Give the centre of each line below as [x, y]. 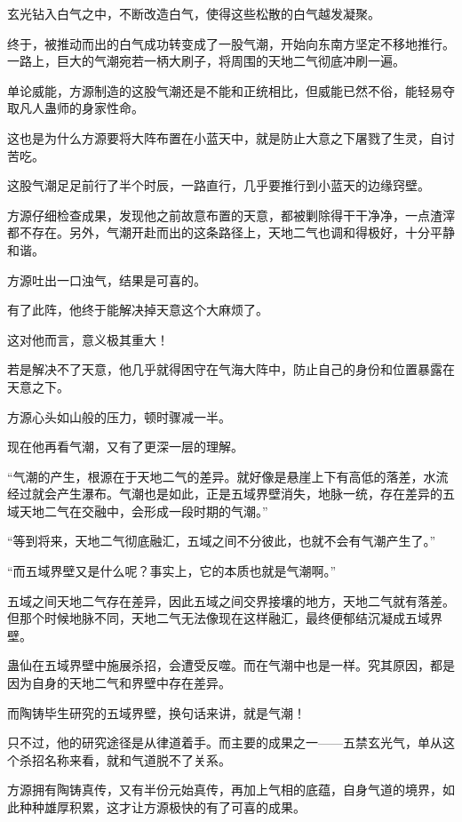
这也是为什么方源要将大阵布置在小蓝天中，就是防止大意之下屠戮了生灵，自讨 [231, 137]
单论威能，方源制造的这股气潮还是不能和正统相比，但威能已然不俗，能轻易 [225, 90]
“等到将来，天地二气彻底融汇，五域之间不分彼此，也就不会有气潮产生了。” [222, 541]
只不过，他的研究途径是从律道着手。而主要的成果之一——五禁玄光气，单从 [225, 742]
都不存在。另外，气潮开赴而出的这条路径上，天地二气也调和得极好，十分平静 [231, 232]
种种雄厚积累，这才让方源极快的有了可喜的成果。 [162, 807]
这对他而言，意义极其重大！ [88, 339]
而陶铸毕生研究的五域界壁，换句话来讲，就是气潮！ [156, 712]
